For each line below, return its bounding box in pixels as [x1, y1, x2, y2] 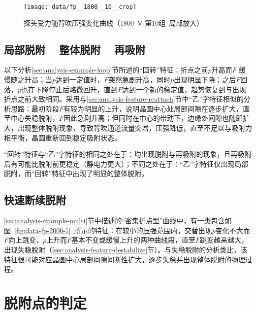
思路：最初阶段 [10, 103, 59, 113]
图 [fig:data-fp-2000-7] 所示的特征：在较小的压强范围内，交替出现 [4, 225, 212, 235]
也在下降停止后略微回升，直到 [21, 84, 118, 94]
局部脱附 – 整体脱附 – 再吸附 [4, 41, 146, 57]
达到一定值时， [56, 74, 104, 85]
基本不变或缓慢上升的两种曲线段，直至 [71, 235, 196, 245]
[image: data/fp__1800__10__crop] [24, 3, 137, 10]
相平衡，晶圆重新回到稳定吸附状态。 [4, 132, 121, 142]
